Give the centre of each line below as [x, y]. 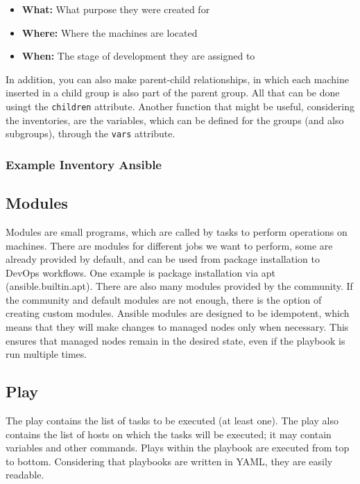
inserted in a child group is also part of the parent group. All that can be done [173, 93]
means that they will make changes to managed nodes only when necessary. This [177, 327]
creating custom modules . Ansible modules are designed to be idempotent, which [178, 313]
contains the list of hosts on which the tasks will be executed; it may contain [169, 434]
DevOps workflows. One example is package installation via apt [141, 272]
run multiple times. [46, 354]
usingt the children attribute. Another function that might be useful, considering [180, 106]
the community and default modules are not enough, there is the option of [164, 299]
